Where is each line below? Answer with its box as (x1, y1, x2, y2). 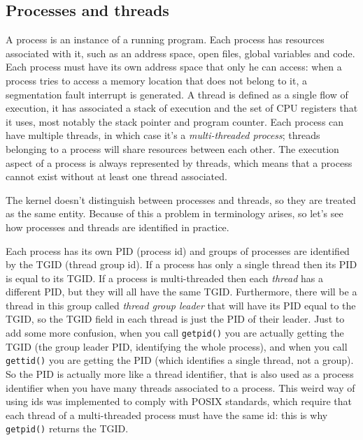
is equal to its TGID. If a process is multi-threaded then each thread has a (6, 270, 323, 285)
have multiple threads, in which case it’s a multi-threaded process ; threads (6, 128, 320, 142)
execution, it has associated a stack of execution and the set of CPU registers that (6, 101, 358, 115)
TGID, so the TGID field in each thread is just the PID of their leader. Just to (6, 311, 345, 326)
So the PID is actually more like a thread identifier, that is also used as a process (6, 366, 354, 381)
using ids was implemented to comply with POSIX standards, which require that (6, 394, 352, 409)
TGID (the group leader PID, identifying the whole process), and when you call (6, 339, 348, 353)
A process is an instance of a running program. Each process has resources (6, 32, 325, 47)
